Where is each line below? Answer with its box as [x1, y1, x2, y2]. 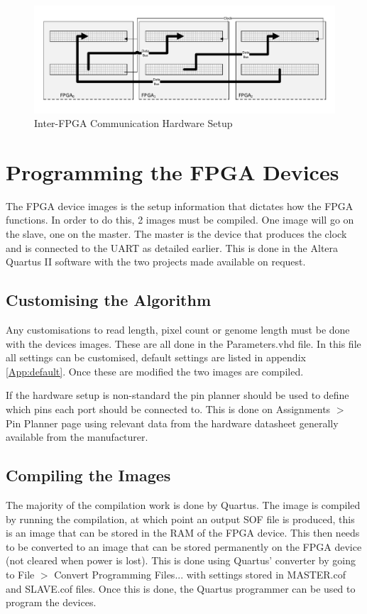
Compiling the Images [6, 464, 171, 486]
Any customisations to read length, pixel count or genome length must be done [6, 322, 350, 337]
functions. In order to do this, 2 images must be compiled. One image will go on [6, 212, 354, 227]
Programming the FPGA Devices [6, 157, 339, 186]
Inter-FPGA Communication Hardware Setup [34, 116, 233, 131]
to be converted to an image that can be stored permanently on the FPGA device [6, 539, 362, 554]
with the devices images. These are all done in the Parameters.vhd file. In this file [6, 336, 361, 351]
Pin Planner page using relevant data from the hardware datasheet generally [6, 415, 339, 430]
